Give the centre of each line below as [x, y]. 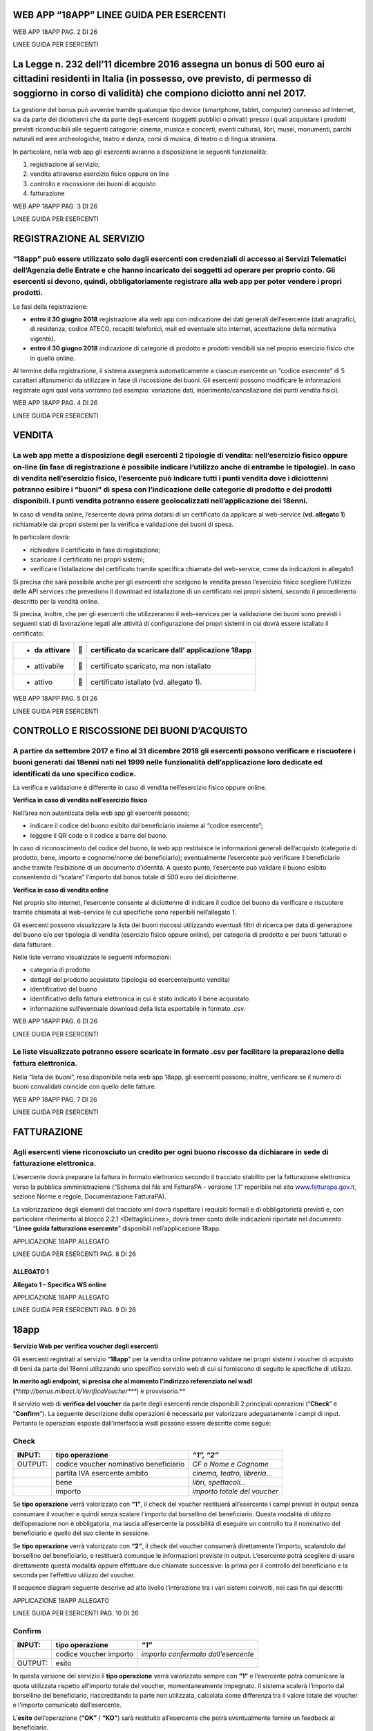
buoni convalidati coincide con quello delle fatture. [85, 1086]
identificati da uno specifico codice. [74, 773]
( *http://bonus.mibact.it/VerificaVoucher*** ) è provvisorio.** [99, 1391]
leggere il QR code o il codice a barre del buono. [99, 835]
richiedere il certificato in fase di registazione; [95, 550]
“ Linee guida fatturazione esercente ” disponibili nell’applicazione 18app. [117, 1228]
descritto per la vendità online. [56, 601]
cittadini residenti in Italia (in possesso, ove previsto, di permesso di [162, 79]
